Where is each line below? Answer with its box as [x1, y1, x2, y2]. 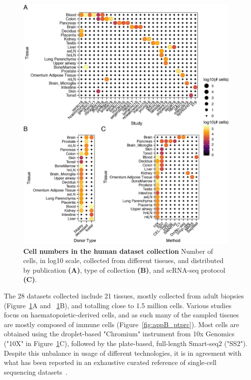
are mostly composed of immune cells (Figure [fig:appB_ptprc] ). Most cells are [4, 319, 239, 329]
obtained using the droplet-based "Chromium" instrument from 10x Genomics [4, 329, 235, 339]
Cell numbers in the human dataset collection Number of [23, 246, 213, 256]
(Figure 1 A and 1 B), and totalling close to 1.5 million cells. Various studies [4, 300, 232, 310]
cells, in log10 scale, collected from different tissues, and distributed [23, 255, 224, 265]
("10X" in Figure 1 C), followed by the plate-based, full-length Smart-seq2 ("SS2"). [4, 338, 248, 348]
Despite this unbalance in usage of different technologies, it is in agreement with [4, 347, 242, 358]
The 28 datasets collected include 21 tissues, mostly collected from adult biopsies [4, 291, 244, 301]
